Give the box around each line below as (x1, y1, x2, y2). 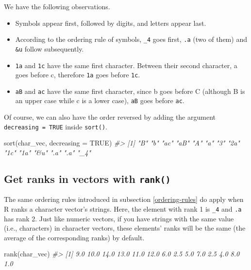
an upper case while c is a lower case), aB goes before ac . (15, 95, 184, 106)
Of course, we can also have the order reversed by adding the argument (4, 112, 216, 122)
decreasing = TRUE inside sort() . (4, 121, 107, 131)
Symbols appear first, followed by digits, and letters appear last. (15, 18, 206, 28)
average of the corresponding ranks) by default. (4, 232, 145, 242)
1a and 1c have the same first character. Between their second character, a (15, 60, 237, 70)
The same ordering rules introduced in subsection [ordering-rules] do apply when (4, 194, 244, 204)
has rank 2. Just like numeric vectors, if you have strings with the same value (4, 213, 234, 223)
